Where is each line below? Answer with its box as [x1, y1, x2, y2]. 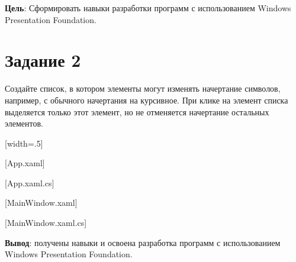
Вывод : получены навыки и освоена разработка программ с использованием [5, 236, 281, 248]
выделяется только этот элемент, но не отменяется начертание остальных [5, 105, 269, 118]
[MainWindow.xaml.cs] [5, 216, 87, 229]
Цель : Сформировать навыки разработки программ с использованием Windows [5, 2, 291, 14]
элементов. [5, 117, 43, 130]
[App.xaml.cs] [5, 176, 54, 189]
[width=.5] [5, 137, 43, 149]
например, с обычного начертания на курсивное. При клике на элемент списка [5, 93, 288, 106]
